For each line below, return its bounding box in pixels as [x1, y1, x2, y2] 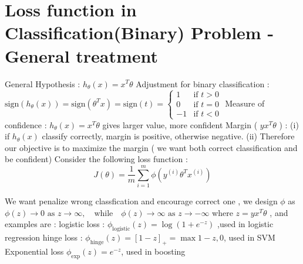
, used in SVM [223, 231, 275, 244]
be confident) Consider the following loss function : [5, 153, 188, 165]
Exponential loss [5, 245, 64, 257]
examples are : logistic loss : [5, 218, 105, 230]
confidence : [5, 118, 47, 131]
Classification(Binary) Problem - [5, 20, 274, 44]
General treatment [5, 43, 159, 67]
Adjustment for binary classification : [136, 77, 270, 90]
